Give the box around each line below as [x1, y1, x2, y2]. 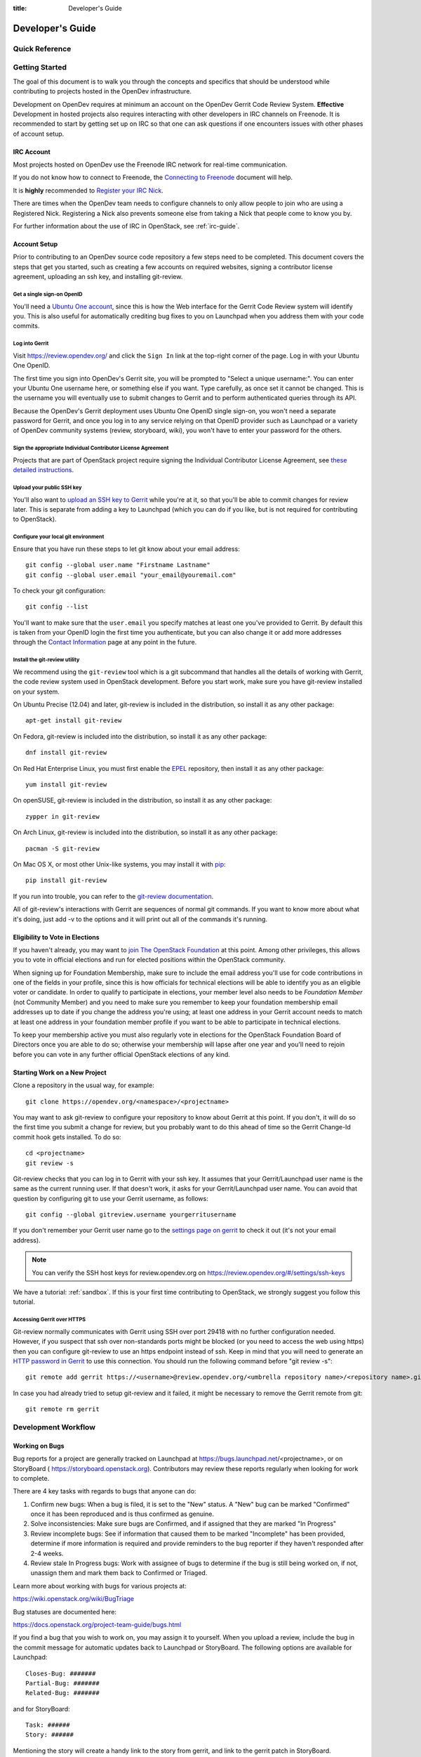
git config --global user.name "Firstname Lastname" [25, 561, 210, 569]
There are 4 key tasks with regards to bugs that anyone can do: [13, 1487, 196, 1496]
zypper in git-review [25, 812, 100, 820]
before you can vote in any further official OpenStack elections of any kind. [13, 1050, 231, 1058]
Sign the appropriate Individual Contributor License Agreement [13, 445, 169, 452]
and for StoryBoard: [13, 1704, 70, 1713]
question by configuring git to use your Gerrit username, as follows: [13, 1194, 208, 1202]
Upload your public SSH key [13, 484, 82, 491]
